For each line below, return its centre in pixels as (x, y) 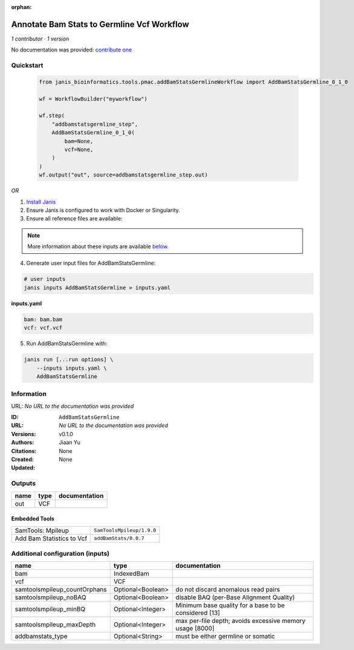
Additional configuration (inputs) (60, 553)
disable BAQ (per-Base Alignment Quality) (235, 597)
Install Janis (41, 202)
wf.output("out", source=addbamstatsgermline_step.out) (124, 175)
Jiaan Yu (70, 442)
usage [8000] (195, 628)
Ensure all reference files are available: (75, 219)
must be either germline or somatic (225, 636)
